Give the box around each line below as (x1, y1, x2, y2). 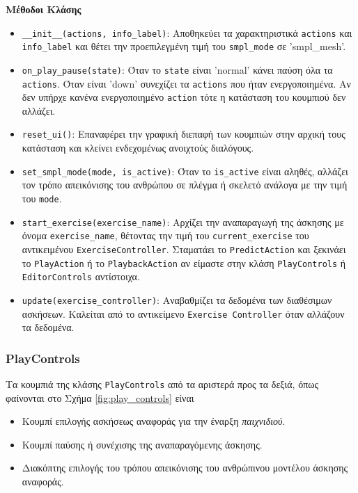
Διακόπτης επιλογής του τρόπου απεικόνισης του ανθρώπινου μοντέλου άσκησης (22, 460, 348, 475)
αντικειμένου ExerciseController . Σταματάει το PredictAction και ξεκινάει (22, 241, 346, 256)
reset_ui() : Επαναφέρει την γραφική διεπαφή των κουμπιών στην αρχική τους (22, 127, 345, 141)
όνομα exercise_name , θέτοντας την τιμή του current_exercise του (22, 228, 309, 243)
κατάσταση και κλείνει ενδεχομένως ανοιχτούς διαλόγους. (22, 140, 254, 155)
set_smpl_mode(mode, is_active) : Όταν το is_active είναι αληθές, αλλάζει (22, 163, 348, 178)
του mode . (22, 191, 62, 205)
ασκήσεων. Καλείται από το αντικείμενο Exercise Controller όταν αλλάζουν (22, 306, 345, 321)
